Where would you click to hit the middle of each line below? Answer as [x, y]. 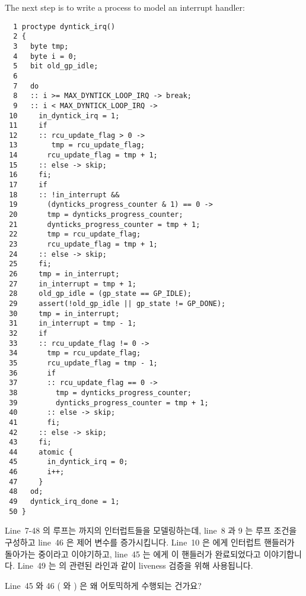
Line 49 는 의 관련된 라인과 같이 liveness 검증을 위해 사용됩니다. [135, 565]
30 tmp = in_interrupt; [64, 313]
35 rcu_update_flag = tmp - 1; [83, 363]
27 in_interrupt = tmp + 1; [73, 284]
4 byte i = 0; [45, 56]
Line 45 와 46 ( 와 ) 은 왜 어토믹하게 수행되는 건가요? [103, 585]
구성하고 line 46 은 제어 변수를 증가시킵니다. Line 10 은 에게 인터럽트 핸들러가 [150, 542]
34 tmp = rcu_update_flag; [75, 353]
